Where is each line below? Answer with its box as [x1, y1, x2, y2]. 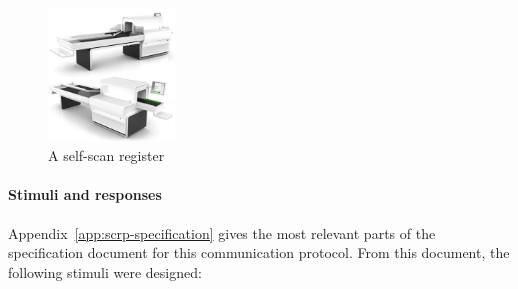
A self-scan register [48, 145, 165, 166]
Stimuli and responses [8, 184, 162, 205]
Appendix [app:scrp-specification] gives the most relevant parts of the [8, 222, 436, 243]
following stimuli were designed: [8, 261, 202, 282]
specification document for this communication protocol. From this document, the [8, 242, 510, 263]
